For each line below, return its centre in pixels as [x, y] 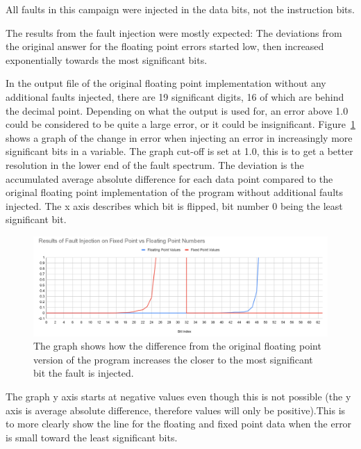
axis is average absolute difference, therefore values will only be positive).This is [176, 410]
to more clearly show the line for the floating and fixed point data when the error [179, 424]
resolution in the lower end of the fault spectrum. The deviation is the [155, 164]
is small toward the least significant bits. [92, 437]
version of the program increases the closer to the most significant [173, 359]
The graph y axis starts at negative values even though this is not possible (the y [178, 396]
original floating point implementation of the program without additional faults [175, 192]
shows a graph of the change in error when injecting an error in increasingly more [179, 137]
